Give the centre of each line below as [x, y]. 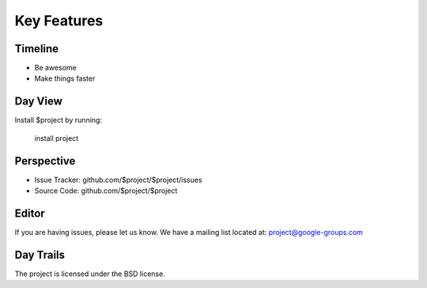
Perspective [45, 161]
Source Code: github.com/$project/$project [106, 191]
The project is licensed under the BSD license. [90, 274]
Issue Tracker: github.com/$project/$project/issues [118, 180]
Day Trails [40, 254]
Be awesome [55, 68]
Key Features [59, 21]
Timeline [37, 49]
